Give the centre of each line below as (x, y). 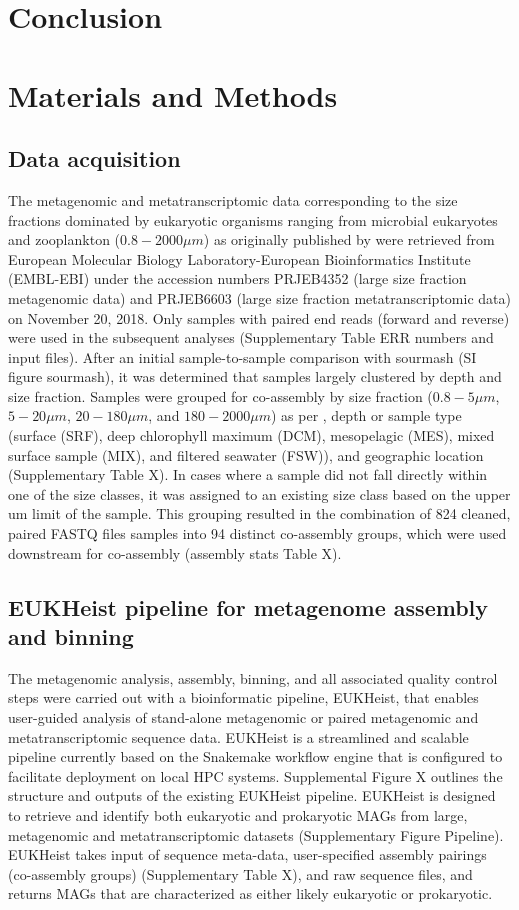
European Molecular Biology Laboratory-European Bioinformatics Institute (239, 258)
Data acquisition (94, 158)
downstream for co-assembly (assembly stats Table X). (175, 552)
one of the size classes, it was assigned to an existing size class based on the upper (259, 493)
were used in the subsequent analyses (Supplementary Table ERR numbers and (251, 337)
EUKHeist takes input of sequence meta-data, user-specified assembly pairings (247, 854)
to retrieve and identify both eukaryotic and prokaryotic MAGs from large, (238, 814)
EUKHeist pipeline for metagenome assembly (248, 606)
